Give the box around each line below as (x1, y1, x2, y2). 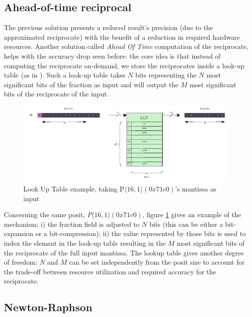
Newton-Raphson (4, 300, 93, 315)
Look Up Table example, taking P (23, 184, 125, 193)
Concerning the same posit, (4, 209, 85, 220)
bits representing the (135, 70, 197, 80)
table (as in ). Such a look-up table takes (4, 70, 126, 80)
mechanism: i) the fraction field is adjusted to (4, 219, 140, 229)
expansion (4, 228, 34, 238)
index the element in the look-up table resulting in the (4, 238, 166, 248)
